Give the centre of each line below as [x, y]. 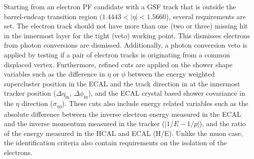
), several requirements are [206, 16]
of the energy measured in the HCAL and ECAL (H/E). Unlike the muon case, [123, 133]
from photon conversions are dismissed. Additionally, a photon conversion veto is [126, 45]
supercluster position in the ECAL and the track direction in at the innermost [122, 83]
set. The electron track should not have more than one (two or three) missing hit [126, 26]
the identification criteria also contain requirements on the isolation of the [115, 143]
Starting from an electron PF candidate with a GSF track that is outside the [120, 6]
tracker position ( [30, 93]
